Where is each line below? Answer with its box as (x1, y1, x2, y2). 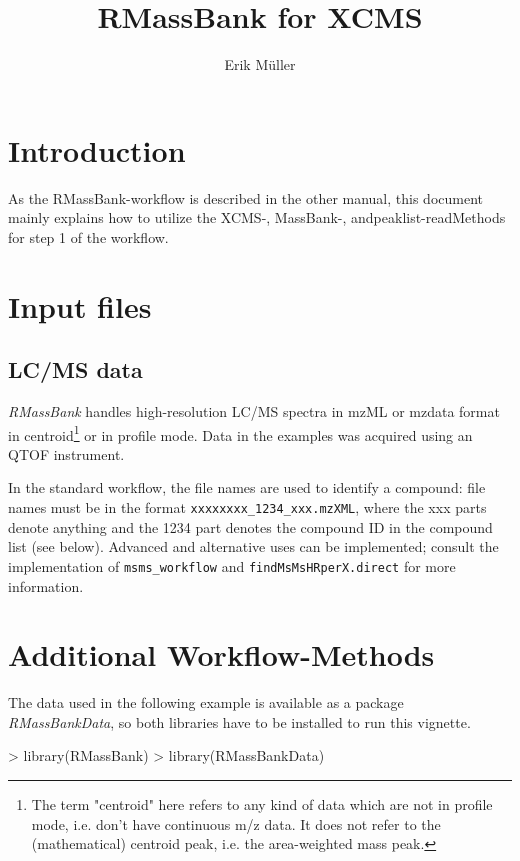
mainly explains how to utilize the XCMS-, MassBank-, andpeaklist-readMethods (8, 207, 506, 228)
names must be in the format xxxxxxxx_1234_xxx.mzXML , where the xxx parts (8, 497, 487, 518)
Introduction (8, 129, 186, 170)
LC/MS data (8, 354, 143, 385)
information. (8, 575, 84, 596)
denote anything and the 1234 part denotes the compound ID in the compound (8, 516, 493, 537)
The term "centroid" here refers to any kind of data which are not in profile (31, 794, 493, 815)
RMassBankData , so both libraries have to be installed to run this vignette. (8, 711, 471, 732)
